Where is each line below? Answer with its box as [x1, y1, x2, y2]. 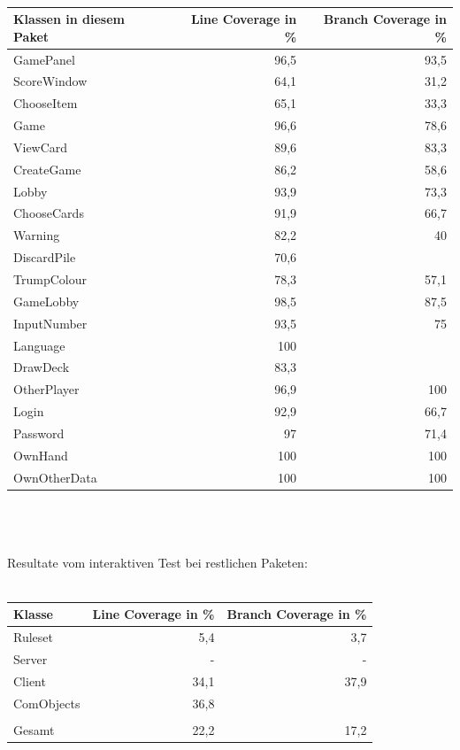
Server [13, 649, 48, 668]
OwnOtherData [13, 468, 97, 486]
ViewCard [13, 137, 68, 156]
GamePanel [13, 50, 75, 68]
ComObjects [13, 693, 80, 712]
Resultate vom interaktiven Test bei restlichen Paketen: [7, 553, 308, 572]
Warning [13, 226, 60, 244]
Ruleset [13, 627, 53, 646]
